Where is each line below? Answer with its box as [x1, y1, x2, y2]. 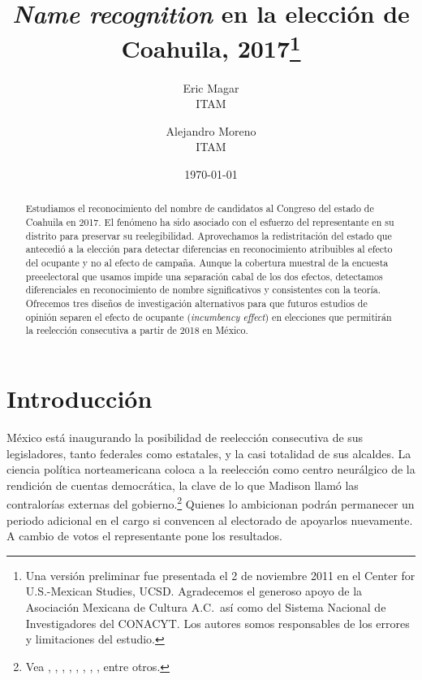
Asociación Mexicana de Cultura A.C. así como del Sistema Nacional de [25, 598, 386, 615]
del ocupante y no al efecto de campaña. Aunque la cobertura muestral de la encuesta [25, 256, 389, 270]
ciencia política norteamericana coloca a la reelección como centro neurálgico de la [6, 461, 416, 478]
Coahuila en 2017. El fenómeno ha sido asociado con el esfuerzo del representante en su [25, 215, 394, 229]
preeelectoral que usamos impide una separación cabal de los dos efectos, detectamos [25, 269, 383, 283]
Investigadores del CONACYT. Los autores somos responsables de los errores [25, 614, 410, 631]
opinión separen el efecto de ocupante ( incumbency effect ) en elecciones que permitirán [25, 310, 392, 323]
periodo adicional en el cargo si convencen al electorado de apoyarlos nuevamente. [6, 511, 413, 528]
